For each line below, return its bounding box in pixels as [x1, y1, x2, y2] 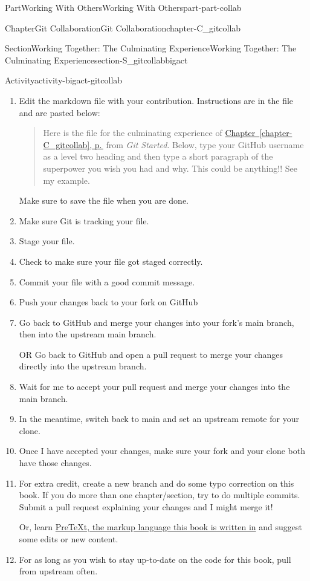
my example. [43, 174, 90, 186]
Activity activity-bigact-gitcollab [5, 74, 123, 86]
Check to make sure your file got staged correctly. [19, 255, 203, 267]
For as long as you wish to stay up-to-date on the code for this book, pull [19, 553, 291, 565]
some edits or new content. [19, 533, 118, 545]
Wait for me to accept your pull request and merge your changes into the [19, 380, 290, 393]
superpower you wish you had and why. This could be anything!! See [43, 161, 297, 174]
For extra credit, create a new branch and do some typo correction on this [19, 476, 294, 489]
